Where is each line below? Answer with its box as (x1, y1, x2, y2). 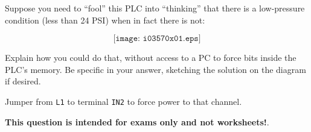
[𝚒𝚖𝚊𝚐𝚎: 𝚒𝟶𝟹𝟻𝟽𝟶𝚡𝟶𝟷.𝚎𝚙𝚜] (113, 34, 201, 43)
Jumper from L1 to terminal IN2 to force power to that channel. (5, 95, 242, 107)
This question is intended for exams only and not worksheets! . (5, 115, 269, 128)
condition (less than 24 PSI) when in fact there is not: (5, 13, 205, 26)
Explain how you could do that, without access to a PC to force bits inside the (5, 51, 297, 64)
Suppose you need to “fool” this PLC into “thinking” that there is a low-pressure (5, 2, 305, 14)
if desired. (5, 75, 41, 87)
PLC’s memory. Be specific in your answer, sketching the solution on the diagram (5, 63, 306, 75)
